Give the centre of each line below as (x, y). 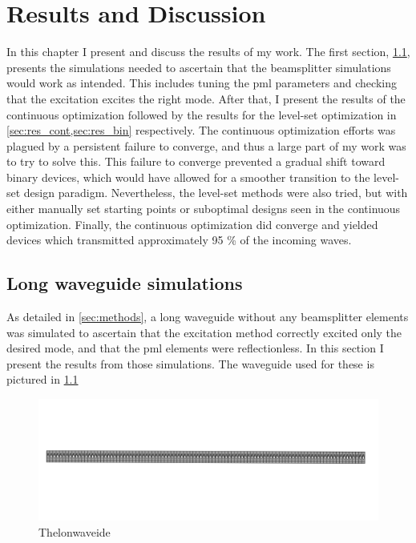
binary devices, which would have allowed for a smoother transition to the (188, 177)
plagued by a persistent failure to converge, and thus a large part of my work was (206, 145)
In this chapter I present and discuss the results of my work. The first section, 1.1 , (208, 52)
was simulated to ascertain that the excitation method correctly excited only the (204, 332)
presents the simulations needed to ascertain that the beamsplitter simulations (199, 67)
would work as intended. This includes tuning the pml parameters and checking (202, 83)
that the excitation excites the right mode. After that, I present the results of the (206, 98)
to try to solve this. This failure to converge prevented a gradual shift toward (196, 161)
